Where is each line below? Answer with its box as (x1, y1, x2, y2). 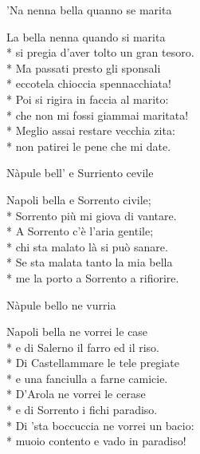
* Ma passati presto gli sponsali (6, 59, 161, 76)
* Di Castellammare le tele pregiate (6, 354, 179, 371)
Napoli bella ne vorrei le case (6, 323, 148, 340)
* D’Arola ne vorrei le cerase (6, 385, 146, 402)
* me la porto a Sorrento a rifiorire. (6, 269, 179, 286)
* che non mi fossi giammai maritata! (6, 106, 189, 123)
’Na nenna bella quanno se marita (6, 2, 172, 18)
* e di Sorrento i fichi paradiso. (6, 401, 158, 418)
